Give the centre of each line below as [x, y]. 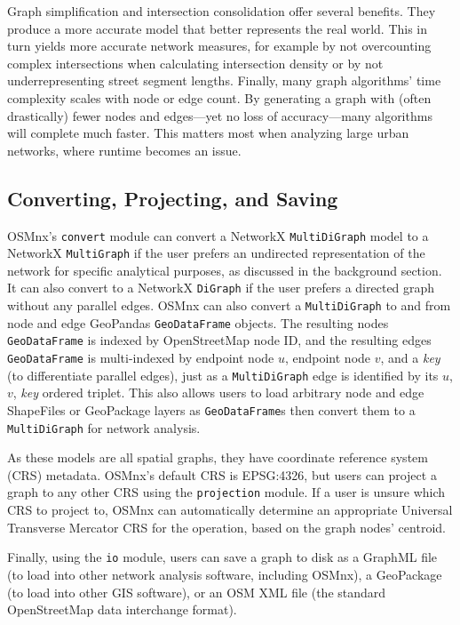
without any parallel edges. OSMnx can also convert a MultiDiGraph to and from [229, 305]
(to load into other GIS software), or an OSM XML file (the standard [197, 592]
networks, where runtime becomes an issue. [124, 150]
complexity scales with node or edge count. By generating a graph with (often [219, 97]
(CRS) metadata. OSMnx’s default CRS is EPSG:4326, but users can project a [222, 474]
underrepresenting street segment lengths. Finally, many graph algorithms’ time [224, 80]
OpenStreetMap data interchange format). [122, 609]
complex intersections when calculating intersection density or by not [195, 63]
